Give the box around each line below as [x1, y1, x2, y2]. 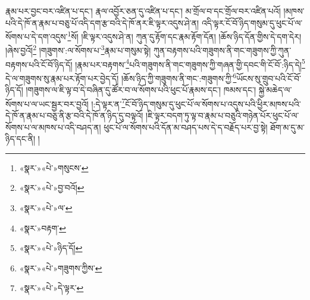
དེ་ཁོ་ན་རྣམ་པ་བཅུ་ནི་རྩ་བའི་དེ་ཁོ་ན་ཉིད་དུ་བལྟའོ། [5, 109, 143, 122]
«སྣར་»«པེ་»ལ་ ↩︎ [19, 202, 73, 214]
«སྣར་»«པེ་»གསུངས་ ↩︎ [19, 161, 89, 174]
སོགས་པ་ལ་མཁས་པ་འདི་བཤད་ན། [5, 120, 101, 133]
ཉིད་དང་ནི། [5, 132, 36, 145]
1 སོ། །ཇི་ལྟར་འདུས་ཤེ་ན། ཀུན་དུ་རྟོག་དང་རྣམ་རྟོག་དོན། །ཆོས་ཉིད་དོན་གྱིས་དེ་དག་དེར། [67, 29, 302, 42]
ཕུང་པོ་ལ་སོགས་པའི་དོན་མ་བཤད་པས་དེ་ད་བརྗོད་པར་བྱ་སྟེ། [104, 120, 268, 133]
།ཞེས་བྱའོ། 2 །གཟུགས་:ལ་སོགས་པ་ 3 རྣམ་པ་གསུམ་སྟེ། [5, 42, 151, 57]
